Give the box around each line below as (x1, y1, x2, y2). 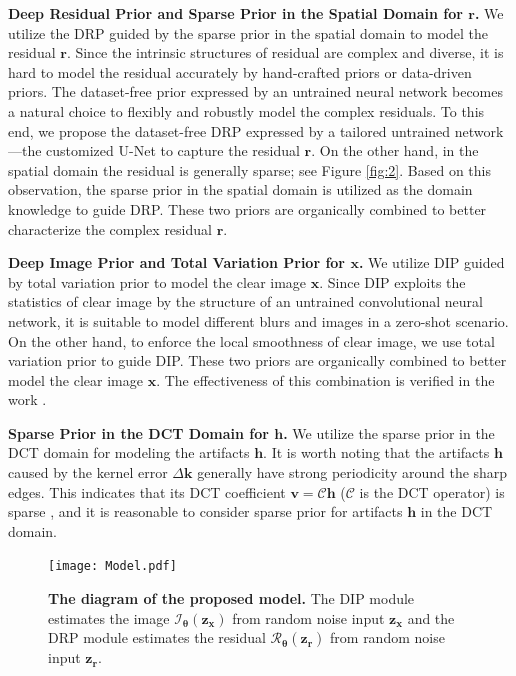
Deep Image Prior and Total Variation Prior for (8, 252, 346, 273)
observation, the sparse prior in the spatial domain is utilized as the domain (8, 179, 473, 200)
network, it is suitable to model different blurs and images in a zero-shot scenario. (8, 310, 509, 331)
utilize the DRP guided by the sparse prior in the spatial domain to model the (8, 22, 489, 43)
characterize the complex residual (8, 218, 212, 239)
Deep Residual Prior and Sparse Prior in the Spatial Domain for (8, 3, 463, 23)
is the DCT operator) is (359, 481, 505, 502)
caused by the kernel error (8, 462, 168, 483)
